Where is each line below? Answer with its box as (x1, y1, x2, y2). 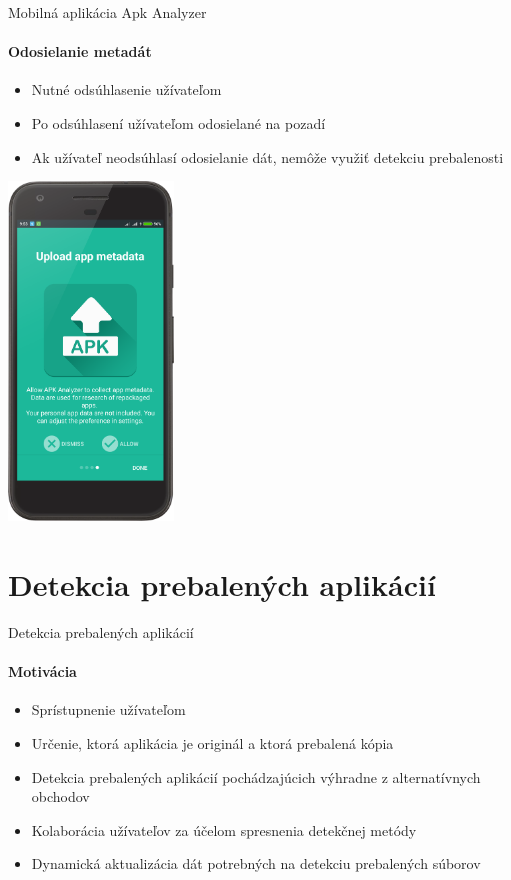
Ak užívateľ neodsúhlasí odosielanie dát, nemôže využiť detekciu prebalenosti (31, 146, 504, 167)
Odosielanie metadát (8, 41, 152, 62)
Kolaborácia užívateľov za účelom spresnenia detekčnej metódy (31, 819, 417, 840)
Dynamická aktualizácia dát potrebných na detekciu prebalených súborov (31, 853, 481, 874)
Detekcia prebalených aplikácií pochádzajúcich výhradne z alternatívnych (31, 766, 481, 787)
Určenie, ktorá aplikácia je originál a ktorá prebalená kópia (31, 733, 394, 754)
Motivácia (8, 661, 77, 682)
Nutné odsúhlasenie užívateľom (31, 79, 222, 100)
